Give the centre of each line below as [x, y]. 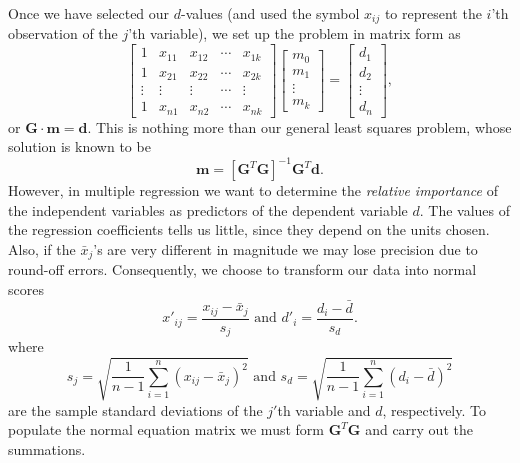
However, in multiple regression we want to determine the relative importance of [253, 190]
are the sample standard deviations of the [135, 409]
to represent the [433, 13]
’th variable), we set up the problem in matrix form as [294, 33]
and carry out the [419, 429]
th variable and [324, 409]
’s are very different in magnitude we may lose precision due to [285, 249]
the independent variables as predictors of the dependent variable [208, 209]
